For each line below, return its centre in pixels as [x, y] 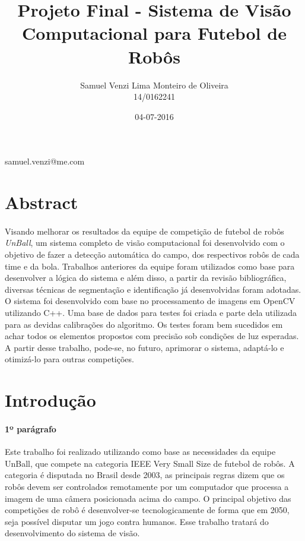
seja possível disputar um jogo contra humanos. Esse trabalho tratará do [137, 521]
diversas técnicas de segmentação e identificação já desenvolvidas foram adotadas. [153, 289]
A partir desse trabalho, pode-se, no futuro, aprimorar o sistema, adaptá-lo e [144, 347]
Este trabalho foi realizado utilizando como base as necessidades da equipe [140, 452]
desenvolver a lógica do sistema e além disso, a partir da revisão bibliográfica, [146, 278]
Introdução [50, 400]
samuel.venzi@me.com [45, 161]
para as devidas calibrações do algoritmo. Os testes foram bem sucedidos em [144, 324]
